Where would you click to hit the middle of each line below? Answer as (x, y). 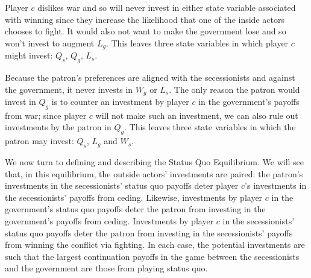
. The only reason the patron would (234, 89)
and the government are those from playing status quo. (106, 268)
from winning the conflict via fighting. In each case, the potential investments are (155, 245)
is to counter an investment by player (120, 102)
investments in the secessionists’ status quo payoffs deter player (122, 185)
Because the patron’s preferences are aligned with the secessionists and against (150, 77)
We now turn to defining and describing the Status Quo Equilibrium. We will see (155, 162)
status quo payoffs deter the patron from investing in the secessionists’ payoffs (149, 232)
